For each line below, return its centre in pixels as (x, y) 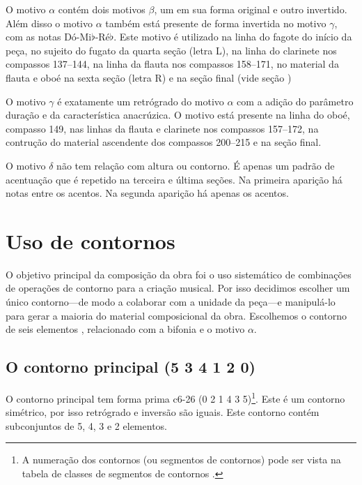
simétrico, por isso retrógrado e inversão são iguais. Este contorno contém (163, 412)
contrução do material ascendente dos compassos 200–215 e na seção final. (164, 142)
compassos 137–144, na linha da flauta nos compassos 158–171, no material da (172, 64)
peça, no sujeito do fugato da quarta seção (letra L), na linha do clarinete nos (171, 50)
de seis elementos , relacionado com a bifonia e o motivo (125, 329)
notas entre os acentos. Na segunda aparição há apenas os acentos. (147, 193)
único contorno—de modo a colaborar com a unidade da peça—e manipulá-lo (171, 302)
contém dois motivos (102, 9)
